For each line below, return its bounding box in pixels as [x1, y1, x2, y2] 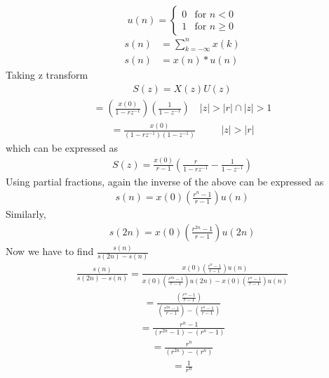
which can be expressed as [6, 140, 119, 155]
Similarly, [6, 207, 46, 221]
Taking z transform [6, 67, 88, 82]
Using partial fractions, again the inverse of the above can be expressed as [6, 174, 324, 188]
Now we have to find [6, 244, 94, 259]
